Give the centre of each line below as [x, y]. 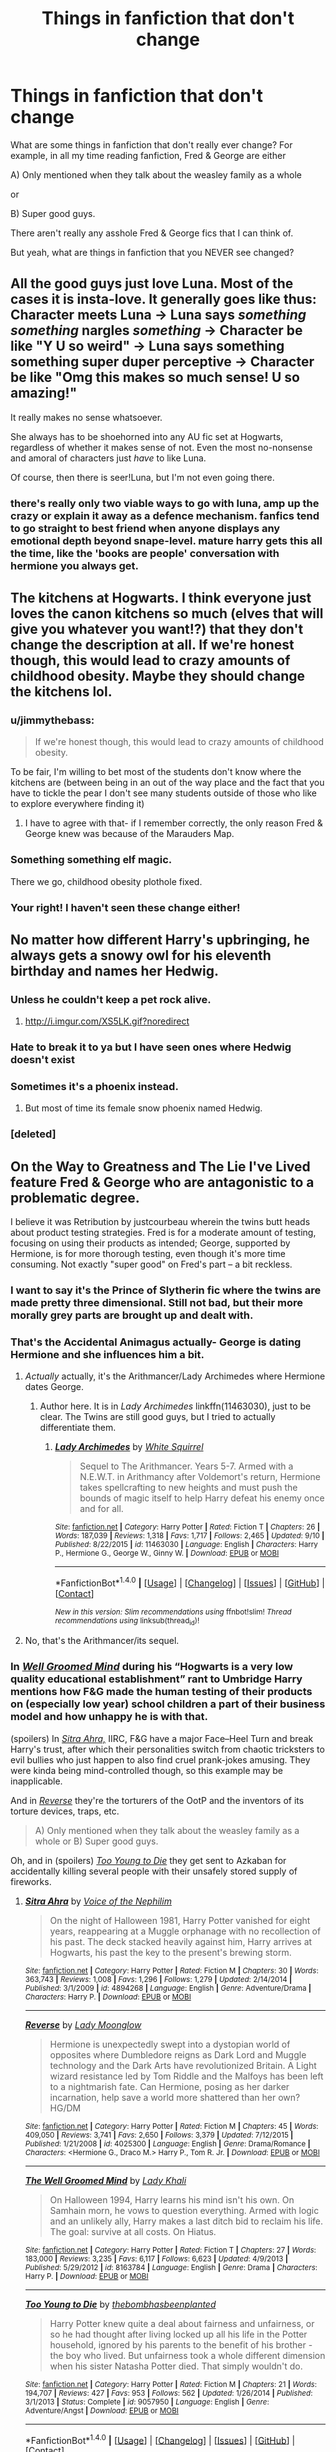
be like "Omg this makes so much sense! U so [155, 377]
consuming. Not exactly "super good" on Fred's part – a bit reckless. [151, 1264]
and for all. [101, 1509]
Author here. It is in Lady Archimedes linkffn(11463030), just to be [175, 1406]
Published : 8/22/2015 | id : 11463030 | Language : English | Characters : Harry [186, 1545]
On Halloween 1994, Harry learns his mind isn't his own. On [172, 2199]
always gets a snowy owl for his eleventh [141, 955]
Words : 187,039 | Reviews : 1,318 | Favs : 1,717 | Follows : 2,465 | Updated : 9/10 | [189, 1536]
